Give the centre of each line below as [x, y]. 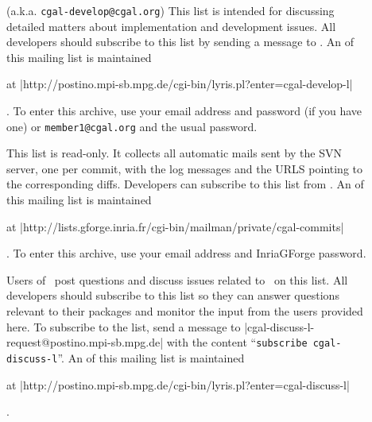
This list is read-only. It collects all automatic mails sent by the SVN [174, 153]
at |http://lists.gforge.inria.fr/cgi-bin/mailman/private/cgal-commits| [175, 226]
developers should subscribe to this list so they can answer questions [173, 295]
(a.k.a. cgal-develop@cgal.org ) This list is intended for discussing [170, 10]
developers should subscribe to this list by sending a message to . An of [180, 42]
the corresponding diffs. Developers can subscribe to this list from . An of [185, 184]
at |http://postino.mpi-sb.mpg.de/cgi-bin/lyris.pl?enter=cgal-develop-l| [180, 84]
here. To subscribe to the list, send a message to [124, 326]
